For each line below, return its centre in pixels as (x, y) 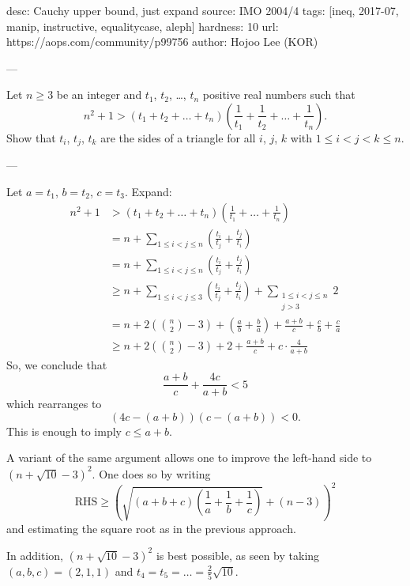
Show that (31, 137)
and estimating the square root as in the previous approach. (151, 528)
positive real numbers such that (279, 95)
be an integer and (99, 95)
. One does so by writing (151, 473)
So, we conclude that (57, 364)
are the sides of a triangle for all (178, 137)
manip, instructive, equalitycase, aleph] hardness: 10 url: (143, 26)
